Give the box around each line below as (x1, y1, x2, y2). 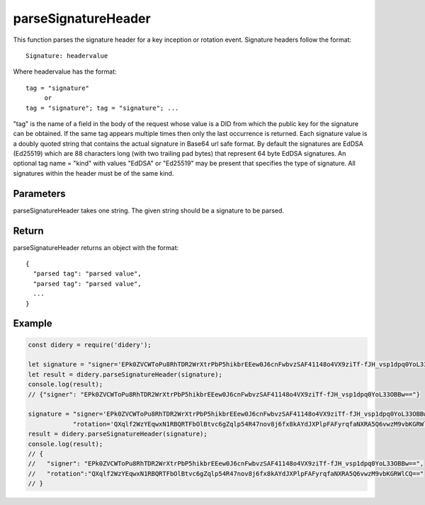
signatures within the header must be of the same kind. (13, 169, 174, 177)
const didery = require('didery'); (28, 341, 152, 348)
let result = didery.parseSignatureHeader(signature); (28, 370, 222, 378)
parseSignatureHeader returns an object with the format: (13, 243, 179, 251)
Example (13, 317, 52, 329)
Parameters (13, 188, 66, 200)
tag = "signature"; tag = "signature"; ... (25, 103, 179, 112)
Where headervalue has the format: (13, 67, 117, 76)
